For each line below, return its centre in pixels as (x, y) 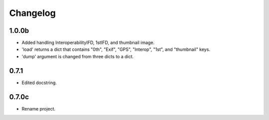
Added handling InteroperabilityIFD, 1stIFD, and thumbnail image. (88, 43)
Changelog (32, 13)
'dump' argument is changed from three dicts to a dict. (78, 56)
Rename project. (39, 109)
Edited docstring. (39, 83)
